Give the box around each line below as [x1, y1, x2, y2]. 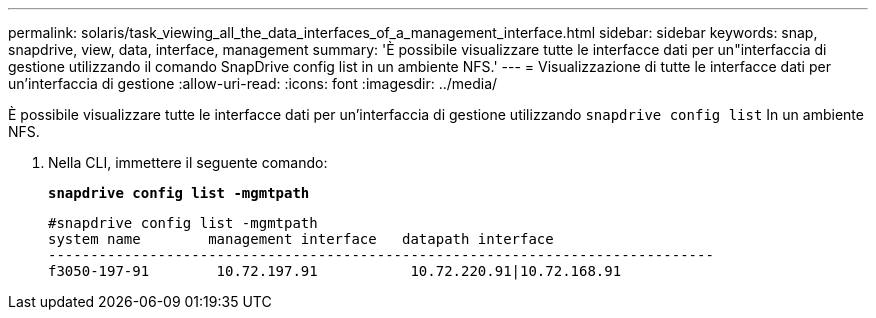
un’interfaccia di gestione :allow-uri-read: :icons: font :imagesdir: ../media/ [8, 75, 498, 92]
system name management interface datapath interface [48, 231, 554, 247]
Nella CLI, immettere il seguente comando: [48, 154, 328, 171]
